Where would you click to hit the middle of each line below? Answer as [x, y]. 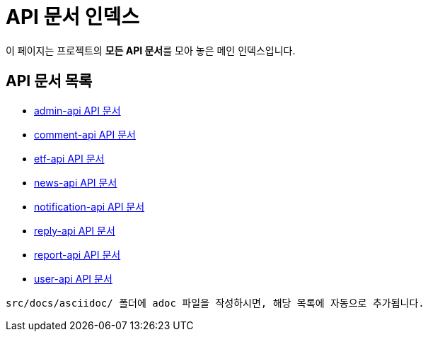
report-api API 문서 [77, 254]
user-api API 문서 [73, 278]
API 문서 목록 [49, 81]
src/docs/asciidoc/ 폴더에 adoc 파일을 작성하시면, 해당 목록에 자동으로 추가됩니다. [215, 303]
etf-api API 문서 [69, 158]
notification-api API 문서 [89, 206]
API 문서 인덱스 [73, 17]
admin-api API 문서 [77, 110]
